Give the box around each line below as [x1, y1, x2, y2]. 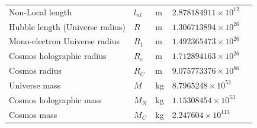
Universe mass [9, 78, 60, 91]
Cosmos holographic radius [9, 50, 107, 62]
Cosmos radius [9, 64, 62, 77]
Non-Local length [9, 5, 72, 18]
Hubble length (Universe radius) [9, 20, 126, 32]
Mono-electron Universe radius [9, 35, 120, 47]
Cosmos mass [9, 108, 57, 120]
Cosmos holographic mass [9, 93, 102, 106]
